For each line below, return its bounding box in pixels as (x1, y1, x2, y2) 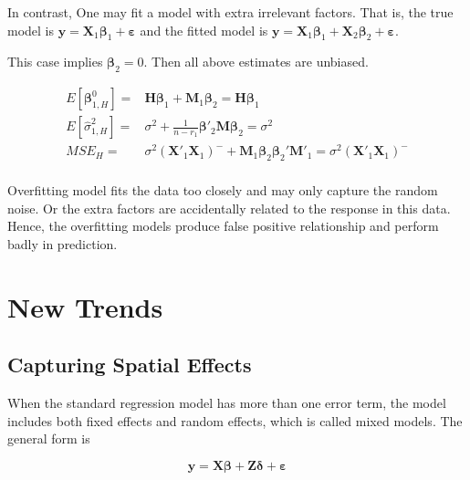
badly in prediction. (7, 234, 118, 253)
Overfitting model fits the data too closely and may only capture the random (7, 181, 438, 200)
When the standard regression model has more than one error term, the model (7, 393, 446, 412)
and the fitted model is (140, 20, 268, 39)
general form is (7, 429, 90, 448)
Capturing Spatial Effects (7, 350, 252, 379)
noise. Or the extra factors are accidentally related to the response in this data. (7, 198, 451, 217)
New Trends (7, 287, 163, 325)
